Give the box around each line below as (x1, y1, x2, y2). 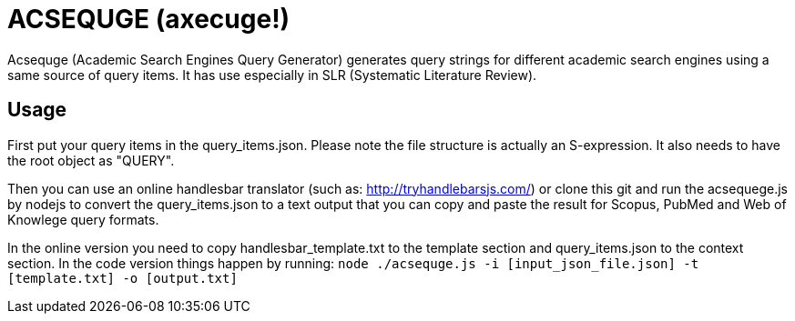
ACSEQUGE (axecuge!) (7, 4, 290, 35)
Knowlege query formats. (7, 211, 159, 227)
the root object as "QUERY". (7, 152, 175, 168)
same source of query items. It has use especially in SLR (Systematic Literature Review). (7, 66, 537, 83)
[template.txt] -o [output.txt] (7, 270, 238, 286)
